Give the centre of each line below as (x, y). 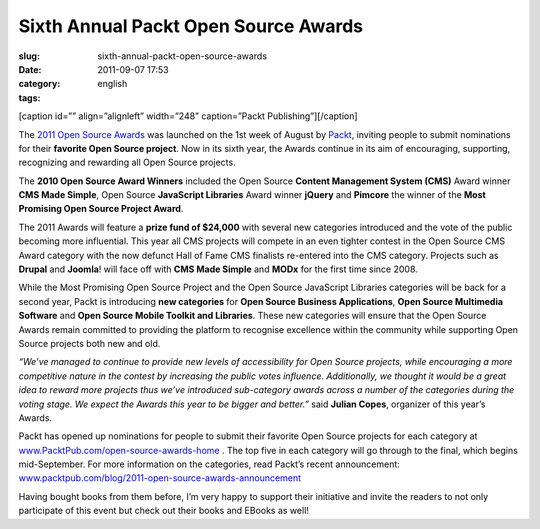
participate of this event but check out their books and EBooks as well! (164, 511)
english (112, 84)
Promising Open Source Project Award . (101, 209)
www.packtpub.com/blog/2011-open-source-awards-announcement (160, 478)
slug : (29, 56)
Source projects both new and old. (89, 343)
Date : (30, 69)
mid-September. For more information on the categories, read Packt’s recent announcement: (209, 464)
